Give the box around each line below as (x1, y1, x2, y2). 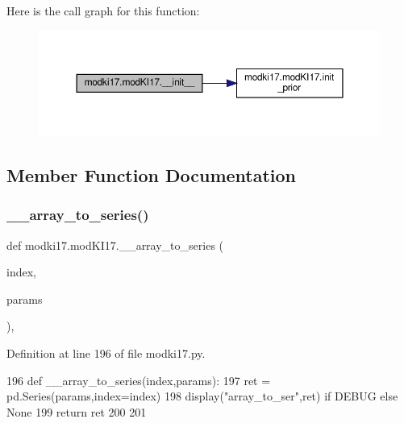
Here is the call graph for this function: (6, 2, 200, 19)
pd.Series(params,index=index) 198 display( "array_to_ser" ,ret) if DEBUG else (6, 388, 398, 404)
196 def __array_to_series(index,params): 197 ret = (6, 371, 271, 388)
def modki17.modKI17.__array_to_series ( (6, 236, 224, 253)
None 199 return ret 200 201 (6, 403, 147, 420)
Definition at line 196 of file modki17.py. (6, 345, 206, 362)
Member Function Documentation (6, 163, 297, 188)
